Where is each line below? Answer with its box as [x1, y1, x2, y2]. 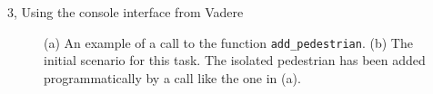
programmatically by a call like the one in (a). [44, 68, 301, 87]
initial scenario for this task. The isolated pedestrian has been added [44, 51, 426, 70]
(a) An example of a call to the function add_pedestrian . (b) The [44, 33, 413, 52]
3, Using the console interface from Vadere [7, 3, 244, 21]
